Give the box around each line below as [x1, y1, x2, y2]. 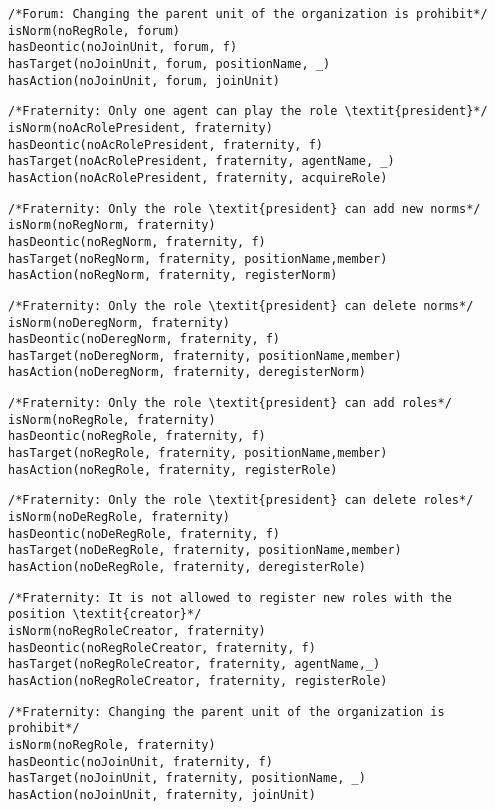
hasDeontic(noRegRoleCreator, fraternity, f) [8, 640, 316, 655]
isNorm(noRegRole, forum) [8, 23, 180, 38]
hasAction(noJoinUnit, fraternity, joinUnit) [8, 787, 316, 802]
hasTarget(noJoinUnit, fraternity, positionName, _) [8, 771, 366, 786]
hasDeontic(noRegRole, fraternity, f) [8, 429, 266, 444]
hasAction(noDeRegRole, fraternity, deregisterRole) [8, 560, 366, 575]
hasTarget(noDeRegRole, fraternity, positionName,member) [8, 543, 402, 558]
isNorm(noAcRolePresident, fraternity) [8, 120, 273, 135]
